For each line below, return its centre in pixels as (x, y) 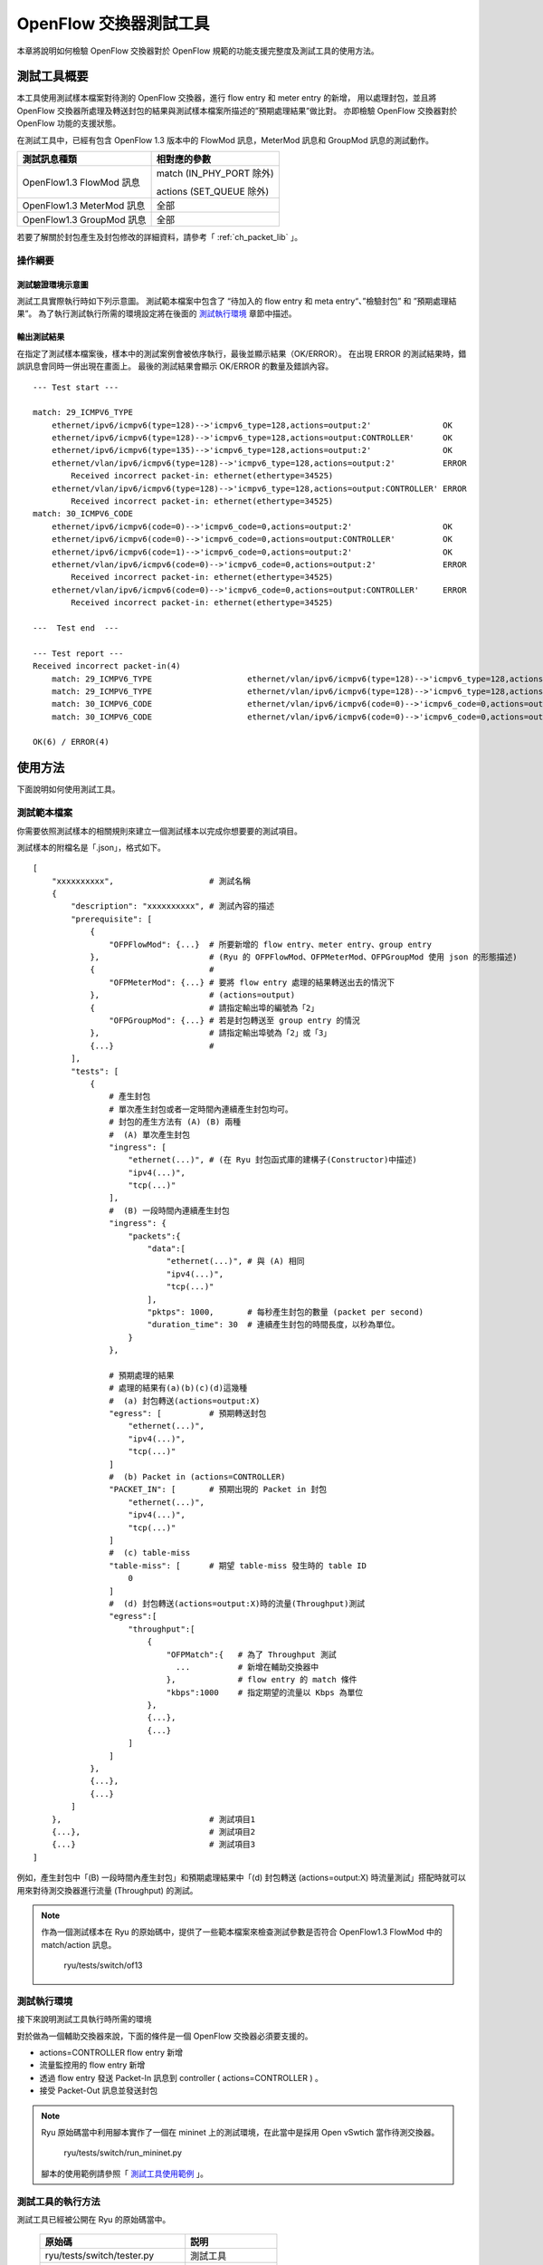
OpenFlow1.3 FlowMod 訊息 (81, 183)
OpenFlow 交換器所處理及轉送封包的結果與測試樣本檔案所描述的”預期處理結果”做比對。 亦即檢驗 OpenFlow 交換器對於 (237, 111)
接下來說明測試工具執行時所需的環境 (84, 2019)
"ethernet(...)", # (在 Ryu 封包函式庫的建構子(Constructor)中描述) (273, 1160)
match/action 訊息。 (79, 1944)
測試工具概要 (52, 77)
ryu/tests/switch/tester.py (100, 2256)
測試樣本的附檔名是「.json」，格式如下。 (91, 847)
